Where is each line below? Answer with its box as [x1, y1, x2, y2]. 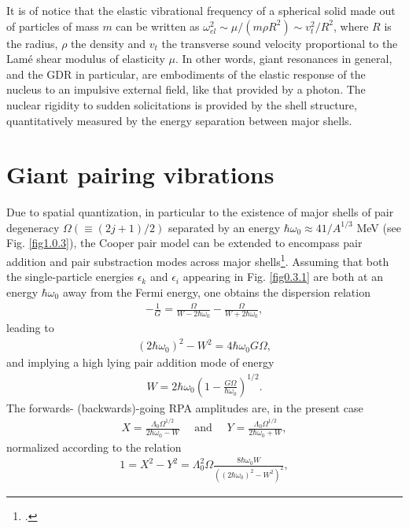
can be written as [116, 17, 200, 34]
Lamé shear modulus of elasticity [6, 50, 165, 67]
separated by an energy [168, 219, 281, 235]
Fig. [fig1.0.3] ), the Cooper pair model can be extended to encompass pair [6, 234, 363, 251]
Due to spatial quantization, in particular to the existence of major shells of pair [6, 204, 394, 220]
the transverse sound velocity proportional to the [161, 35, 398, 51]
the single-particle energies [6, 268, 134, 285]
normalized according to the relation [6, 438, 182, 455]
